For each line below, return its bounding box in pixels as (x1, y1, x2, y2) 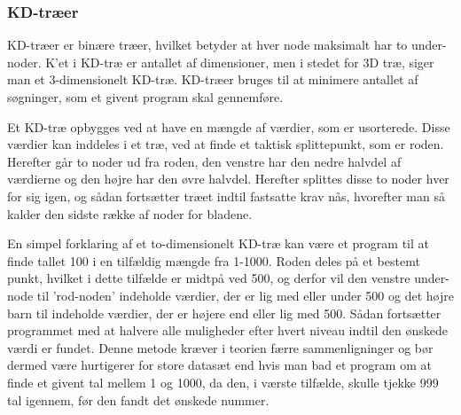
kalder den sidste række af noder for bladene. (7, 204, 253, 223)
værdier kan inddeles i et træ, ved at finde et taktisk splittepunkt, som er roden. (7, 135, 444, 153)
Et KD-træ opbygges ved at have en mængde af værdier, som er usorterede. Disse (7, 117, 450, 136)
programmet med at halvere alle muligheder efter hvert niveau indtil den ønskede (7, 321, 448, 340)
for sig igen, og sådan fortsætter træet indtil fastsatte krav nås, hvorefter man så (7, 186, 445, 205)
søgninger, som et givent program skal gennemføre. (7, 88, 284, 106)
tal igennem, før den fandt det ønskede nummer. (7, 390, 270, 409)
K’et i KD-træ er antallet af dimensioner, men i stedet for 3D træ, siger (45, 52, 434, 71)
